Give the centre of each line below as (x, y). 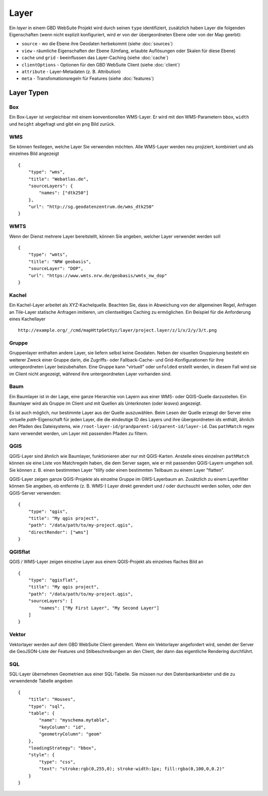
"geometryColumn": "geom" (70, 734)
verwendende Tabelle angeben (41, 681)
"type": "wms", (47, 172)
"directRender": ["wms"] (58, 532)
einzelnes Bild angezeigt (34, 153)
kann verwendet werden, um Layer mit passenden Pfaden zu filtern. (79, 433)
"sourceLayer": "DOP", (56, 269)
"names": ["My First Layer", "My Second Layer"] (99, 608)
